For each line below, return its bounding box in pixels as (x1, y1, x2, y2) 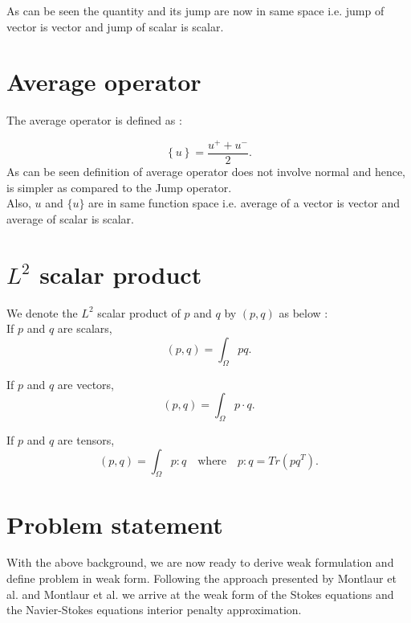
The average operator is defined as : (6, 112, 182, 129)
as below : (279, 304, 328, 321)
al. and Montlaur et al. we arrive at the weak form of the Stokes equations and (6, 585, 394, 602)
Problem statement (6, 507, 223, 540)
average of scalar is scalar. (6, 210, 134, 227)
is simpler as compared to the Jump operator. (6, 178, 232, 195)
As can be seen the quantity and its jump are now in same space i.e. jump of (6, 2, 385, 18)
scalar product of (97, 304, 181, 321)
